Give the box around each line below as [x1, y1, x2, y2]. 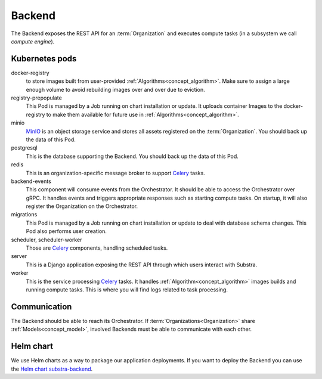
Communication [11, 302, 72, 312]
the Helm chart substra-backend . [11, 365, 93, 372]
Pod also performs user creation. [26, 228, 107, 235]
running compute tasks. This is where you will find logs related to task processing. [26, 286, 228, 293]
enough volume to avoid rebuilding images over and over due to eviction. [26, 86, 205, 93]
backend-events [11, 178, 52, 185]
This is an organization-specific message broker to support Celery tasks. [26, 169, 205, 176]
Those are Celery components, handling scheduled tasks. [26, 244, 168, 251]
